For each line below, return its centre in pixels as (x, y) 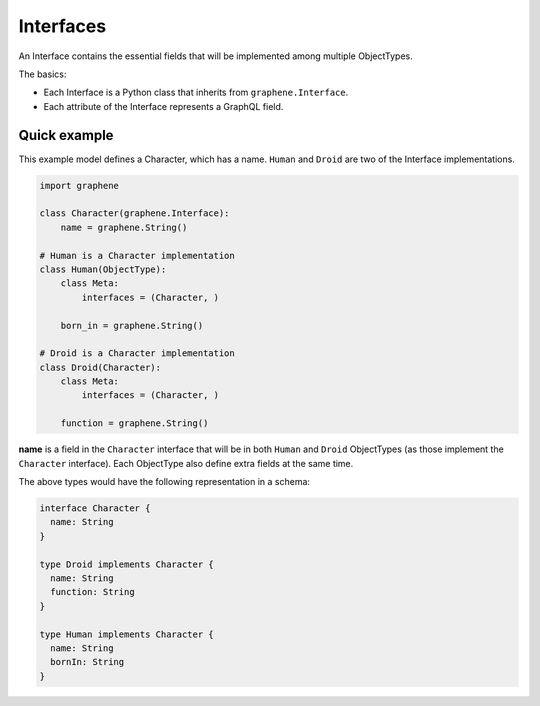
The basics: (42, 74)
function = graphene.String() (134, 423)
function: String (92, 592)
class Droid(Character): (100, 367)
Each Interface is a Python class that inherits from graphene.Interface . (196, 92)
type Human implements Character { (126, 634)
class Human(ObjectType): (103, 269)
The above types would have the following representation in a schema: (164, 482)
